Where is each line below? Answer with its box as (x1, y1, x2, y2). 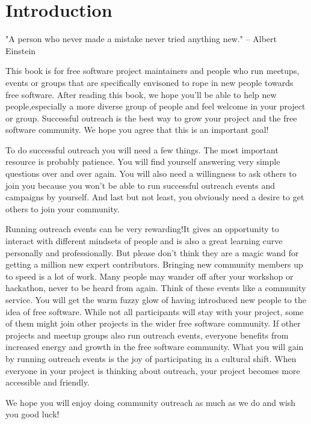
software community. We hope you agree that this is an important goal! (5, 123, 269, 136)
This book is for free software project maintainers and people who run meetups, (5, 64, 300, 77)
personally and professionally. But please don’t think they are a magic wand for (5, 246, 299, 259)
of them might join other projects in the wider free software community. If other (5, 317, 301, 330)
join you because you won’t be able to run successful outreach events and (5, 179, 276, 191)
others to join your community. (5, 202, 120, 215)
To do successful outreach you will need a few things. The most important (5, 143, 279, 156)
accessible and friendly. (5, 376, 90, 389)
